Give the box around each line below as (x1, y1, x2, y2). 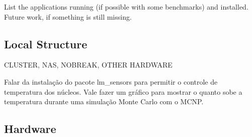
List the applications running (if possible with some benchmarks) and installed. (4, 2, 248, 12)
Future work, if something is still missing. (4, 11, 132, 22)
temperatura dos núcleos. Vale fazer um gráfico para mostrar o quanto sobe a (4, 86, 242, 97)
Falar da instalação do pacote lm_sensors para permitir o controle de (4, 76, 218, 87)
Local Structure (4, 36, 88, 51)
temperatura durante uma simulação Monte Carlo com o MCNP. (4, 96, 204, 107)
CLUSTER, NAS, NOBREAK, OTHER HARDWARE (4, 59, 173, 70)
